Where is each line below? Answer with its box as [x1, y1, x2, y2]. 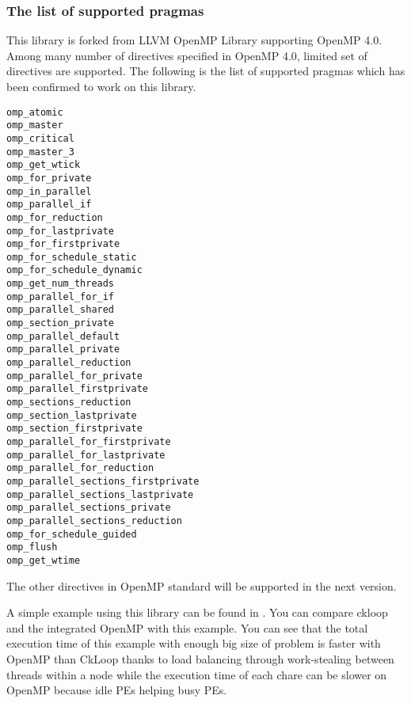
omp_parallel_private [6, 344, 120, 355]
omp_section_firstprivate [6, 423, 143, 435]
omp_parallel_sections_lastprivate [6, 488, 194, 500]
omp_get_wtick [6, 159, 81, 171]
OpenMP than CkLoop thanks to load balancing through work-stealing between [6, 650, 394, 667]
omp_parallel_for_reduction [6, 462, 154, 474]
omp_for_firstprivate [6, 238, 120, 250]
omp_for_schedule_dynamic [6, 264, 143, 276]
